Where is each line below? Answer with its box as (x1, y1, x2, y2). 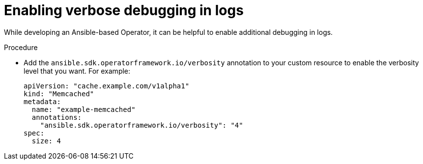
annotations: (31, 113, 82, 121)
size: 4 (31, 137, 61, 145)
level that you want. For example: (24, 66, 131, 75)
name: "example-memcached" (31, 105, 136, 113)
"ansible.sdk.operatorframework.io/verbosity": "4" (40, 121, 243, 129)
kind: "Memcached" (24, 89, 94, 98)
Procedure (4, 43, 38, 52)
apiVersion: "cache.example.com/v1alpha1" (24, 82, 190, 90)
